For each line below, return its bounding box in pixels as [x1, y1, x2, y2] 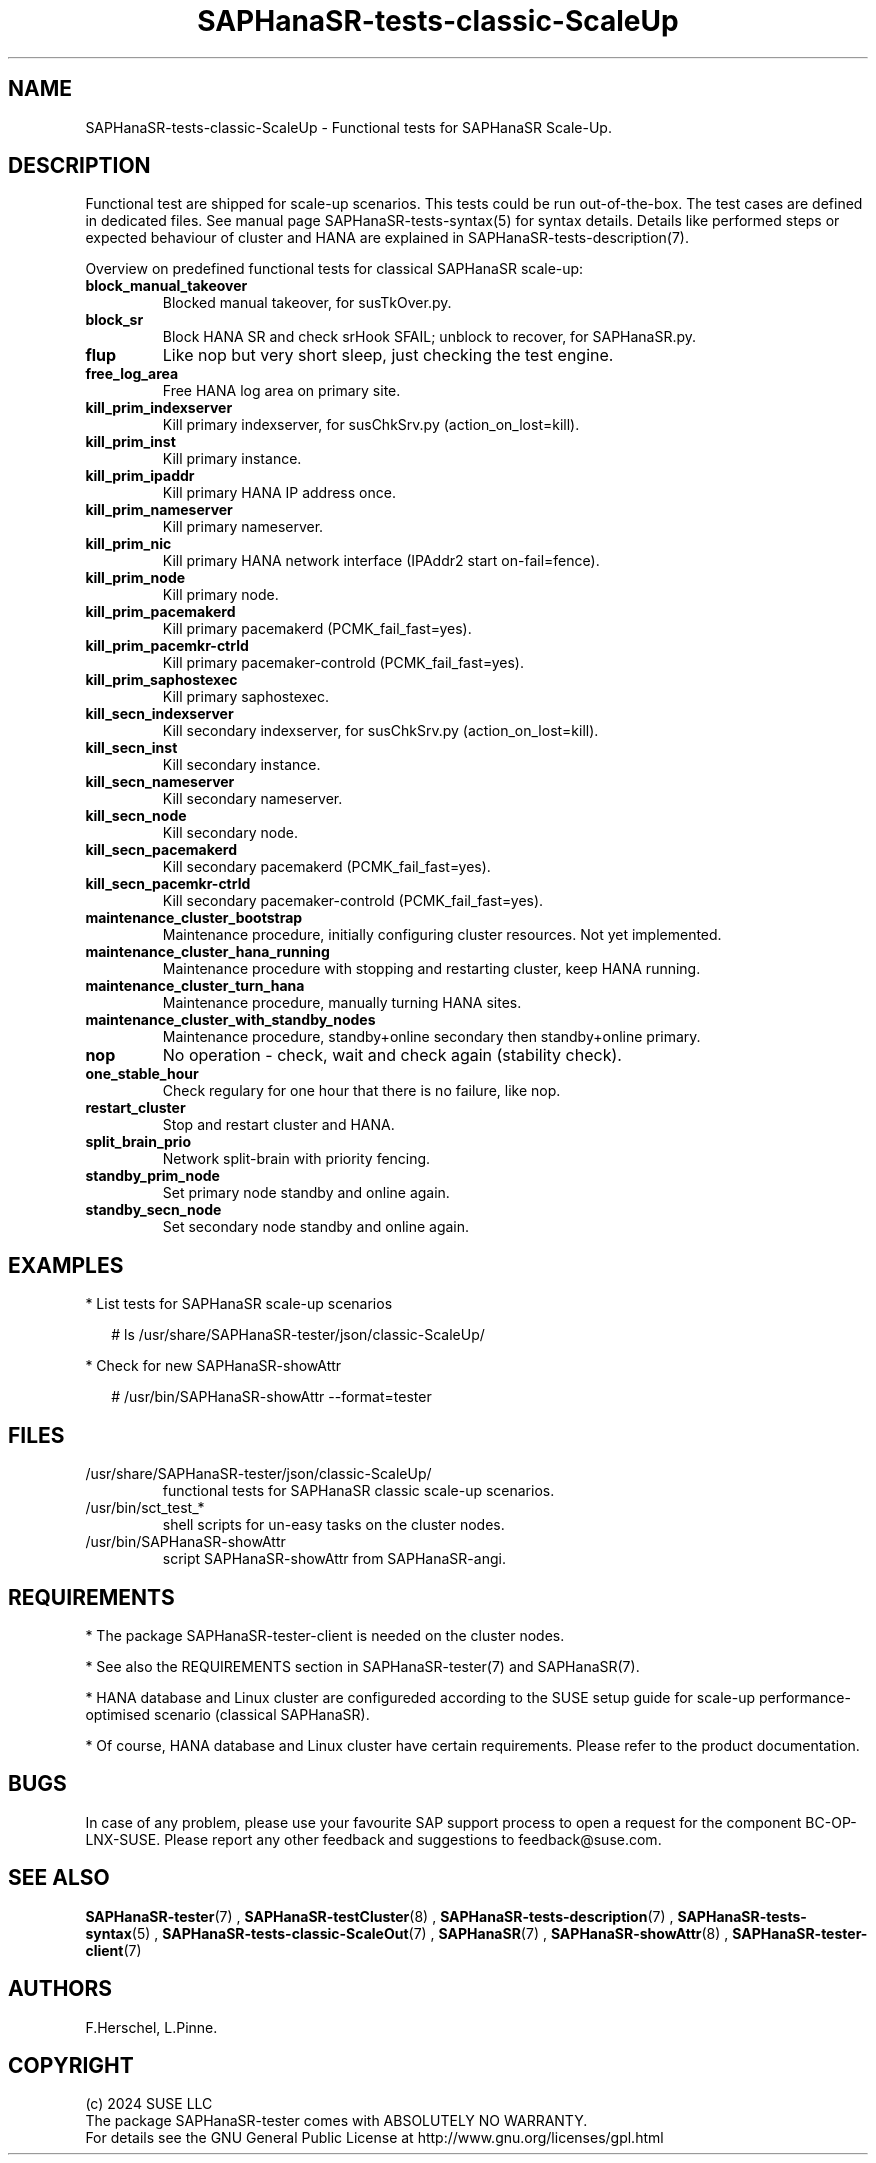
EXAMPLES [8, 1252, 124, 1278]
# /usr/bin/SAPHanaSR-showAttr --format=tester [111, 1388, 432, 1406]
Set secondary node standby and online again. [162, 1218, 470, 1236]
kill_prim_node [85, 569, 186, 587]
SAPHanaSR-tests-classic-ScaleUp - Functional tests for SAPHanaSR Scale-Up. [85, 118, 612, 136]
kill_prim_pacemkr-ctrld [85, 637, 249, 655]
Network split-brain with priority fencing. [162, 1150, 431, 1168]
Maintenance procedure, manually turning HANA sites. [162, 994, 522, 1012]
